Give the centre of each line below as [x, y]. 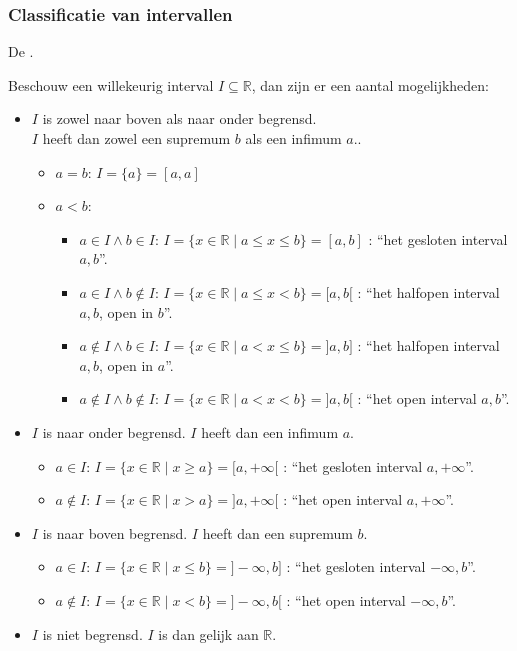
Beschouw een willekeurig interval [111, 84]
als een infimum [293, 138]
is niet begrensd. [92, 633]
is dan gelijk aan [208, 633]
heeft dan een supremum [277, 532]
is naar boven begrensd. [115, 532]
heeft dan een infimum [270, 431]
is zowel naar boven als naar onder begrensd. [179, 118]
